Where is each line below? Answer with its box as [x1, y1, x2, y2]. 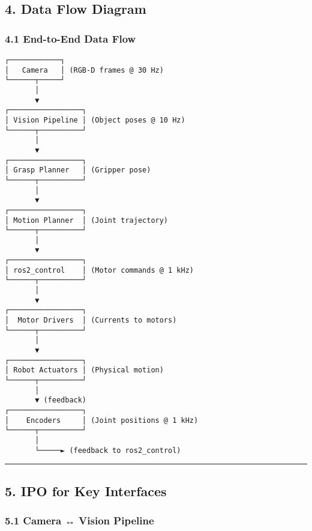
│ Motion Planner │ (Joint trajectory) [5, 216, 169, 225]
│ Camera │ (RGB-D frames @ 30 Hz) [5, 65, 164, 74]
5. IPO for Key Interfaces [5, 481, 167, 500]
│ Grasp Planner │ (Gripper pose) [5, 166, 151, 175]
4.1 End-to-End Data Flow [5, 31, 136, 46]
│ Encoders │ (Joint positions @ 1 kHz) [5, 416, 199, 425]
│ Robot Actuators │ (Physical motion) [5, 366, 164, 375]
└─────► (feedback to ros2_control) [35, 446, 181, 455]
